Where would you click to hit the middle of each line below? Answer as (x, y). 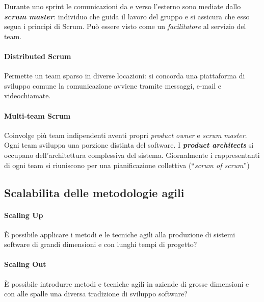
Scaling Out (25, 264)
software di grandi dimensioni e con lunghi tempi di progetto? (101, 244)
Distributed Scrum (38, 56)
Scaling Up (24, 215)
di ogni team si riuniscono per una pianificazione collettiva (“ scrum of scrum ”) (127, 165)
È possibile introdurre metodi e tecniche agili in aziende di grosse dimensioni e (127, 283)
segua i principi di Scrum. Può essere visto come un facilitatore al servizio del (125, 26)
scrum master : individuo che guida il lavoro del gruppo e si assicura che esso (127, 16)
